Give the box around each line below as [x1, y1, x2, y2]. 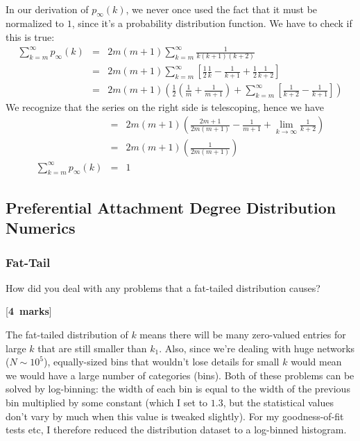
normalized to [6, 16, 65, 31]
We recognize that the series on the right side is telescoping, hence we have [6, 99, 324, 114]
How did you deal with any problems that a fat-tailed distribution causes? [6, 280, 320, 295]
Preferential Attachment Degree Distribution [6, 196, 336, 218]
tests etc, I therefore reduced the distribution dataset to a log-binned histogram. [6, 422, 347, 437]
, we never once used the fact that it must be [126, 1, 318, 16]
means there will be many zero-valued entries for [139, 327, 346, 342]
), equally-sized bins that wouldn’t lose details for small [43, 354, 280, 369]
